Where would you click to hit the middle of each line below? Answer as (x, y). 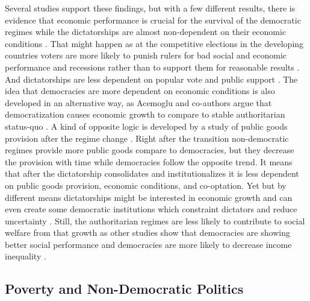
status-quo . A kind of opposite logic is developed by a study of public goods (146, 126)
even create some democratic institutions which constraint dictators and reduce (151, 209)
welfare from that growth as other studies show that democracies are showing (147, 233)
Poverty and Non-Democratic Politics (124, 289)
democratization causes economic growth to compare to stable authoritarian (145, 114)
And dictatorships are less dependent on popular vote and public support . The (151, 79)
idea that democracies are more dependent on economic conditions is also (140, 91)
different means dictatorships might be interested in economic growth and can (149, 197)
